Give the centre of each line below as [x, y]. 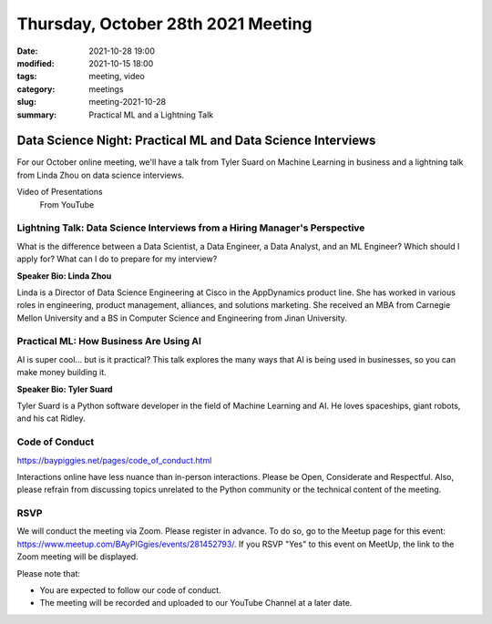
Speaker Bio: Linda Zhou [64, 276]
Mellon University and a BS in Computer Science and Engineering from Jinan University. [182, 318]
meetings [106, 89]
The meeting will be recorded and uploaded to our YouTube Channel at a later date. [196, 603]
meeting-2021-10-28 [128, 102]
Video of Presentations [60, 192]
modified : [36, 63]
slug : [26, 102]
